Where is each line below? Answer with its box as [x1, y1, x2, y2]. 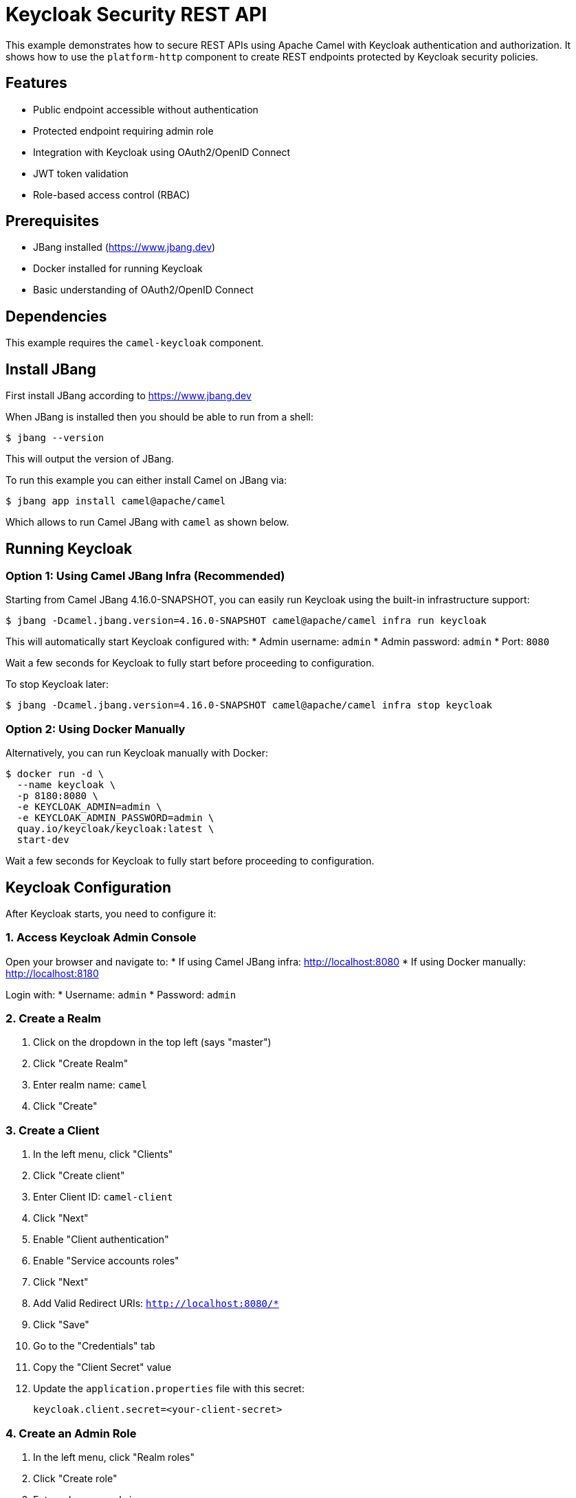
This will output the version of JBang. [5, 453, 175, 465]
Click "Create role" [33, 1472, 118, 1484]
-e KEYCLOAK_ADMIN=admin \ [16, 801, 162, 813]
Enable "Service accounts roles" [33, 1255, 179, 1267]
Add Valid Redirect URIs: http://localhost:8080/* [33, 1297, 279, 1310]
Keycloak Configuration [5, 878, 171, 896]
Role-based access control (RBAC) [33, 188, 190, 201]
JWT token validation [33, 167, 129, 179]
